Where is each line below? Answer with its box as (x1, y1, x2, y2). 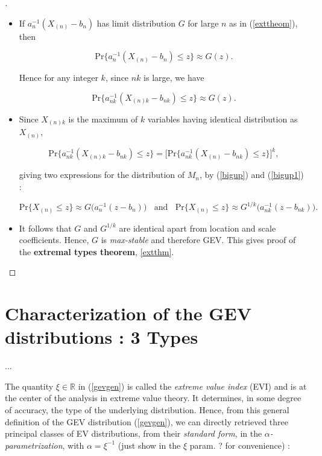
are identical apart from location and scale (119, 221, 276, 234)
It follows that (19, 221, 72, 234)
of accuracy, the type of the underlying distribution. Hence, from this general (5, 403, 289, 416)
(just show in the (118, 439, 181, 451)
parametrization (5, 439, 63, 451)
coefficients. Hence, (19, 233, 89, 246)
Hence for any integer (19, 71, 98, 84)
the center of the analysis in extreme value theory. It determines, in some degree (5, 391, 301, 404)
